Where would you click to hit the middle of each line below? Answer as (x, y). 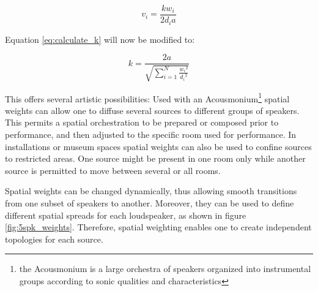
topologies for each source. (54, 239)
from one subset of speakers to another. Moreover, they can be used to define (150, 202)
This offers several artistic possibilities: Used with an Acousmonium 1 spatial (147, 97)
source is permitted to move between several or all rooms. (113, 170)
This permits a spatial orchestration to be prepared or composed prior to (142, 122)
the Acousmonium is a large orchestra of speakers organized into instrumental (165, 269)
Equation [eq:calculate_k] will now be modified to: (100, 39)
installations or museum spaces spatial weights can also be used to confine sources (158, 146)
